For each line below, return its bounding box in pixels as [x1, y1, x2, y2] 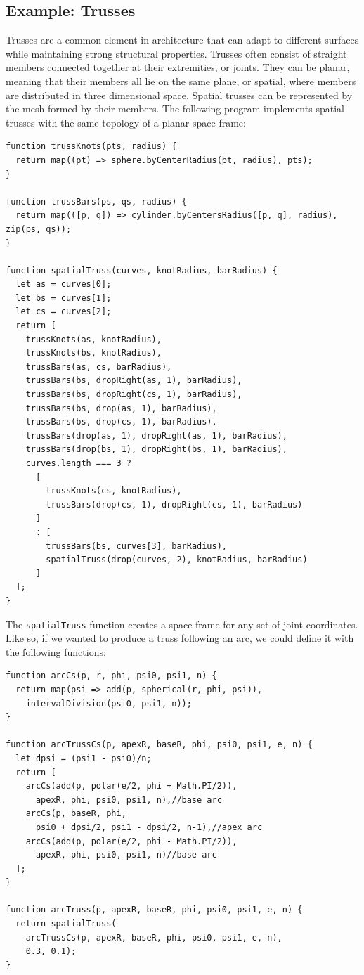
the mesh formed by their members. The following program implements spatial [6, 101, 344, 116]
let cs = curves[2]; [15, 306, 112, 317]
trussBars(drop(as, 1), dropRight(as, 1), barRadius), [25, 430, 287, 441]
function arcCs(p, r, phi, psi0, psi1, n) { [6, 671, 217, 681]
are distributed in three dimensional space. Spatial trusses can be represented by [6, 87, 353, 102]
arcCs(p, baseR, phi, [25, 808, 126, 819]
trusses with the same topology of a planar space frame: [6, 115, 246, 129]
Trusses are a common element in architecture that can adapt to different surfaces [6, 32, 359, 47]
